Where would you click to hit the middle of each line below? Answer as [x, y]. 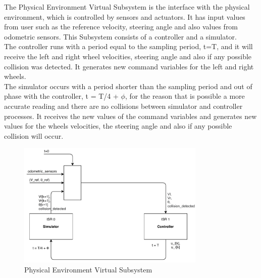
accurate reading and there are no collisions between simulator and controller [123, 106]
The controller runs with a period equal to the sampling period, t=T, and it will [128, 46]
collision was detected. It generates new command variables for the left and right [129, 66]
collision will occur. [34, 135]
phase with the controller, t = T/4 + [61, 96]
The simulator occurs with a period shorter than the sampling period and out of [128, 86]
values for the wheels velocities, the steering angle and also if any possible [118, 126]
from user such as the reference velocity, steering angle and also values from [121, 27]
